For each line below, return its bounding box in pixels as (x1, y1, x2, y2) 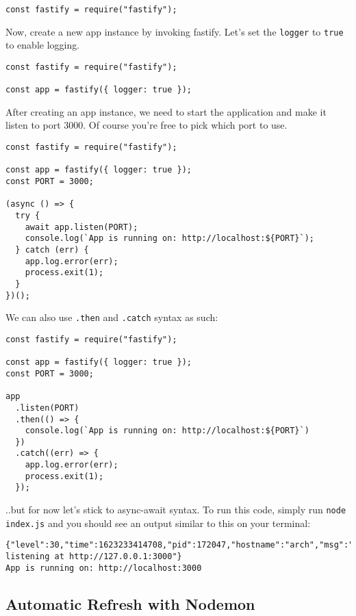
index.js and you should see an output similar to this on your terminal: (5, 515, 311, 530)
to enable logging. (5, 38, 80, 52)
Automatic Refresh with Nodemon (5, 593, 255, 614)
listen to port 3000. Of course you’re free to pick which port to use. (5, 118, 288, 132)
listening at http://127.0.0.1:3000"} (5, 552, 182, 562)
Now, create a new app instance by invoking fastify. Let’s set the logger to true (5, 24, 344, 38)
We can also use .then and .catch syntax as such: (5, 310, 218, 324)
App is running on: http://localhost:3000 (5, 563, 202, 573)
